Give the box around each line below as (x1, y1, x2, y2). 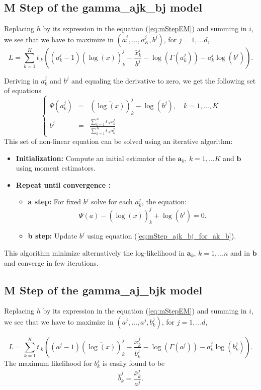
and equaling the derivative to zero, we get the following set (71, 75, 256, 86)
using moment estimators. (16, 163, 96, 173)
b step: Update (28, 230, 77, 241)
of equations (4, 85, 41, 96)
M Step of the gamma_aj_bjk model (4, 282, 203, 297)
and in (230, 247, 250, 258)
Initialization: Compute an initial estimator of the (16, 152, 176, 163)
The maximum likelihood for (4, 357, 92, 368)
